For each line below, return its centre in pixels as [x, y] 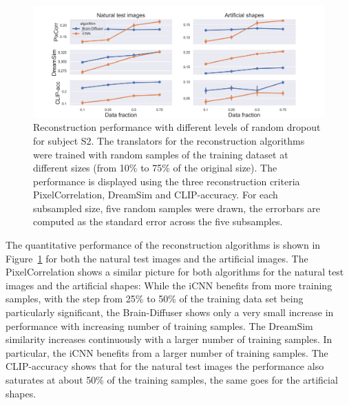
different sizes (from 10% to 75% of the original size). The [155, 168]
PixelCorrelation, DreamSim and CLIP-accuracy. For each [156, 195]
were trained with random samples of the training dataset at [161, 154]
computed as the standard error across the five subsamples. [158, 221]
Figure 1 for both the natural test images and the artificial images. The [157, 258]
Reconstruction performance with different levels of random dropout [177, 127]
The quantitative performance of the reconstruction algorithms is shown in [163, 245]
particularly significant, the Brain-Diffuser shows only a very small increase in [170, 312]
